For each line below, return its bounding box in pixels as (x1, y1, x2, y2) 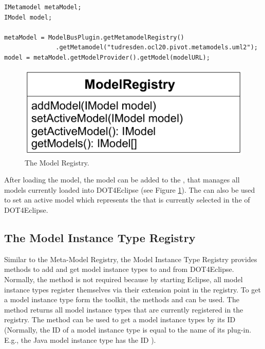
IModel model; (4, 13, 52, 21)
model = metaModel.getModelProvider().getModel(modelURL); (4, 53, 210, 61)
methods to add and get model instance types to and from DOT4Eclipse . (4, 264, 234, 274)
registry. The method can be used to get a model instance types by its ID (4, 314, 236, 325)
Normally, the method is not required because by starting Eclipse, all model (4, 273, 243, 284)
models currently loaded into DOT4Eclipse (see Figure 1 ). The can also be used (4, 184, 255, 195)
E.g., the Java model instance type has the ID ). (4, 334, 156, 345)
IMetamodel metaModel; (4, 4, 82, 11)
